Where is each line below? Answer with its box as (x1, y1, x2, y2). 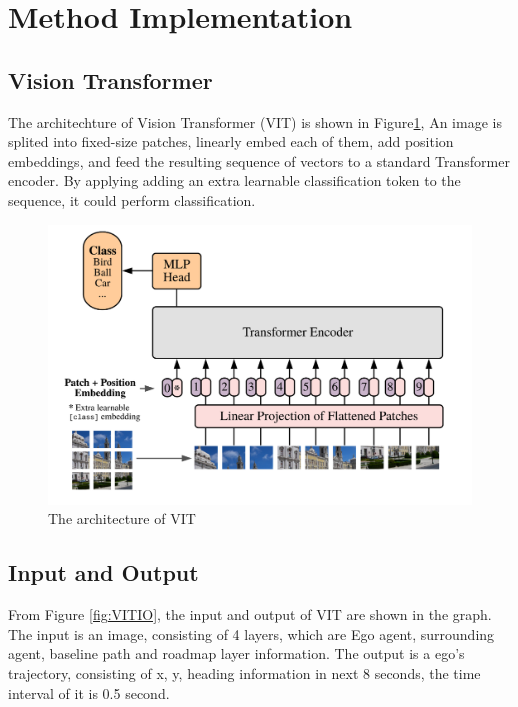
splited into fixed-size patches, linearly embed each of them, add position (8, 131, 454, 152)
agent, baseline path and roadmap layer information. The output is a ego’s (8, 643, 465, 664)
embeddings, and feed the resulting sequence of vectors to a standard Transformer (8, 150, 510, 171)
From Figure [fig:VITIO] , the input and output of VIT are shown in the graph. (8, 604, 492, 625)
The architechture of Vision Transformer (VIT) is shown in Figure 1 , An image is (8, 111, 502, 132)
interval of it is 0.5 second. (8, 682, 170, 703)
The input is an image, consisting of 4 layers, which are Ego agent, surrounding (8, 623, 495, 644)
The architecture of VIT (48, 508, 196, 529)
